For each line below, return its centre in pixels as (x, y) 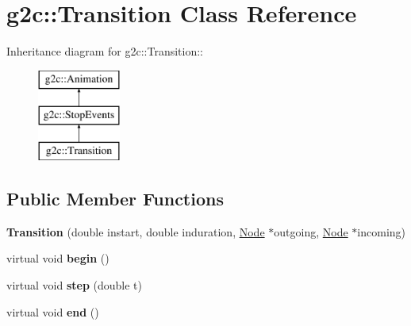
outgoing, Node (311, 231)
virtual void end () (53, 311)
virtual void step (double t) (74, 285)
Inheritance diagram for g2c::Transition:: (105, 51)
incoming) (382, 231)
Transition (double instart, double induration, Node (136, 231)
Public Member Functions (115, 199)
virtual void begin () (58, 258)
